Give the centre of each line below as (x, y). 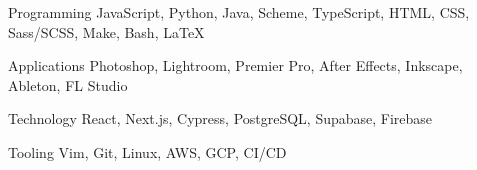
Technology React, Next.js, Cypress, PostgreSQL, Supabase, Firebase (220, 118)
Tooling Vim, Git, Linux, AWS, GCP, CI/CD (147, 151)
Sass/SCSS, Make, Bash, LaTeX (106, 31)
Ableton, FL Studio (68, 84)
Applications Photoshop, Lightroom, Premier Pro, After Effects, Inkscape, (235, 65)
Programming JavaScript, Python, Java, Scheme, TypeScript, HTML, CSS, (239, 12)
